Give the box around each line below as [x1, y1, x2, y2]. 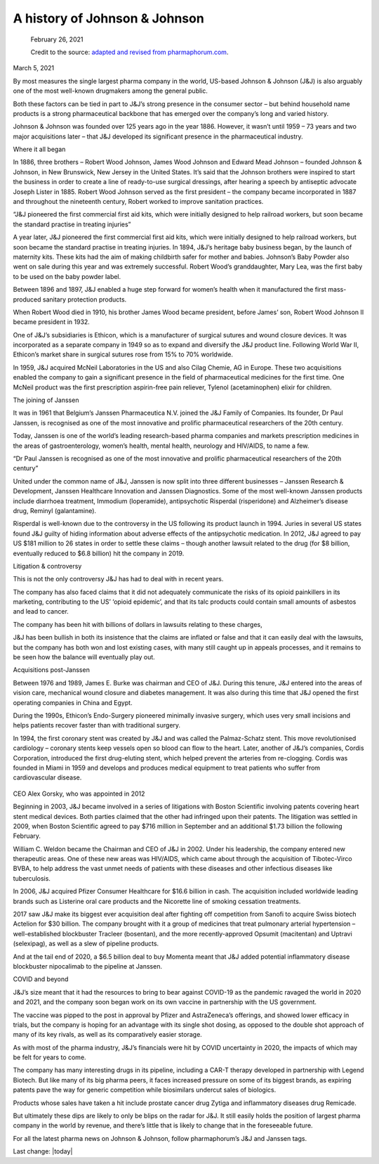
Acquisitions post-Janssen [13, 666, 91, 674]
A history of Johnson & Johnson [13, 11, 205, 26]
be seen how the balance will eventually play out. [13, 653, 156, 661]
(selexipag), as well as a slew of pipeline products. [13, 939, 159, 948]
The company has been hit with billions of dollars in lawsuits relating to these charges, [13, 620, 262, 628]
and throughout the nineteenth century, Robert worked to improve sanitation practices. [13, 198, 264, 206]
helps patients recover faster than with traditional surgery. [13, 721, 181, 730]
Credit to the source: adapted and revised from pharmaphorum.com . [30, 48, 229, 56]
